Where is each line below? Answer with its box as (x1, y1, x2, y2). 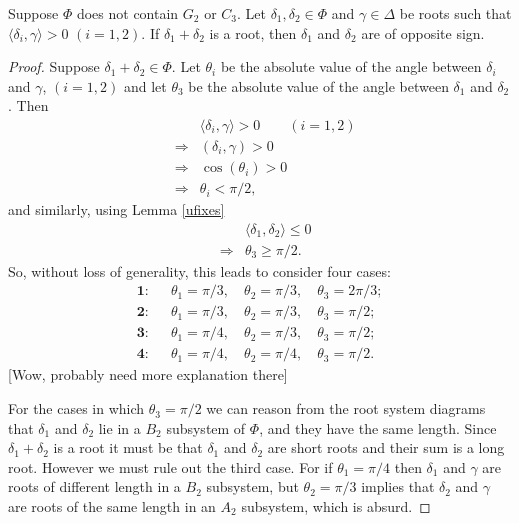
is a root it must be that (53, 437, 203, 458)
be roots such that (399, 3, 512, 23)
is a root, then (209, 22, 297, 43)
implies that (361, 476, 435, 497)
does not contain (76, 3, 179, 23)
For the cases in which (8, 398, 145, 419)
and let (123, 75, 167, 96)
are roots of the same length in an (8, 496, 216, 517)
